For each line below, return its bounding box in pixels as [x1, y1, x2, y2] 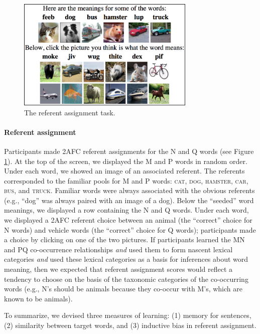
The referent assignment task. [24, 107, 115, 117]
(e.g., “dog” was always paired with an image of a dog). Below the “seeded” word [4, 195, 254, 205]
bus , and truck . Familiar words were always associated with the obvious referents [4, 185, 255, 196]
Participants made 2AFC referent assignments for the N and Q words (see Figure [4, 145, 254, 156]
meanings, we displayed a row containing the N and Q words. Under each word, [4, 205, 249, 215]
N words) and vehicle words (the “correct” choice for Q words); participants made [4, 224, 256, 235]
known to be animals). [4, 293, 73, 303]
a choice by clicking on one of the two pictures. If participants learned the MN [4, 234, 245, 245]
